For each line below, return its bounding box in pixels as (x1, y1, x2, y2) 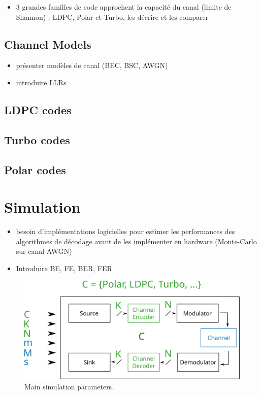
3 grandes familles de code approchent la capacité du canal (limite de (16, 2, 232, 12)
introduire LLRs (16, 77, 67, 87)
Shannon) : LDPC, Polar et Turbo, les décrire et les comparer (16, 11, 209, 22)
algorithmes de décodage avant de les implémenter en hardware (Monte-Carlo (16, 236, 257, 246)
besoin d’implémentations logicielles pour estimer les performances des (16, 226, 235, 237)
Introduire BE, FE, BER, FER (16, 262, 112, 273)
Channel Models (4, 36, 91, 52)
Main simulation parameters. (24, 381, 114, 392)
